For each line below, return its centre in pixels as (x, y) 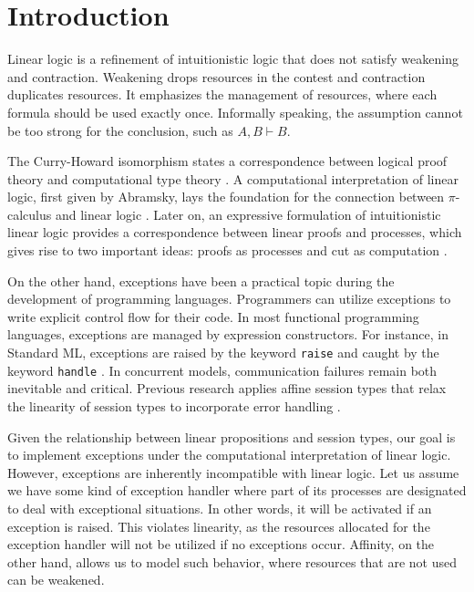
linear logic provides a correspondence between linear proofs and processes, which (235, 232)
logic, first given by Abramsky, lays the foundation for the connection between (226, 197)
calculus (30, 214)
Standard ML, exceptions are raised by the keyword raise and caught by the (223, 353)
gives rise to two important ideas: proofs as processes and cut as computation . (227, 250)
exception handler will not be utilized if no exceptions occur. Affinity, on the (221, 544)
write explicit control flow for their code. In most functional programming (213, 316)
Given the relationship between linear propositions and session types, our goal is (232, 436)
